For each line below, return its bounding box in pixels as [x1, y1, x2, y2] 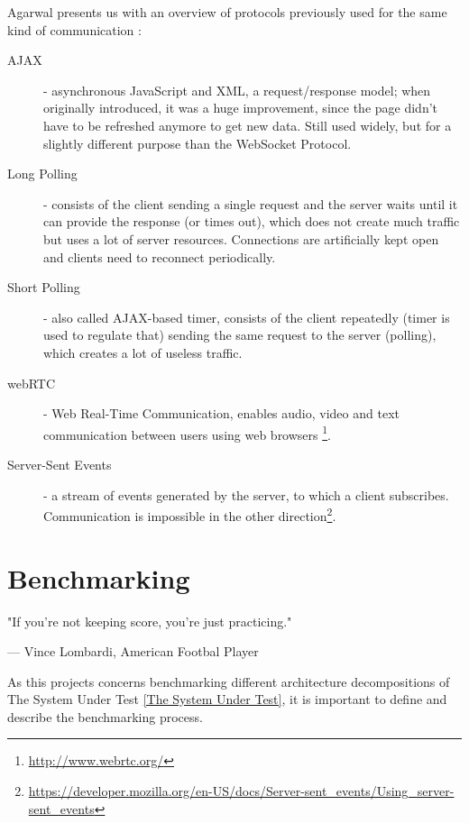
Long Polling [7, 164, 78, 183]
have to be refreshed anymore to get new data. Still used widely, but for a [43, 115, 452, 134]
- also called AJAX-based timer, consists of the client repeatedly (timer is [43, 307, 450, 326]
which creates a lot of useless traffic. [43, 343, 243, 361]
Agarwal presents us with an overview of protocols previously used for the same [7, 3, 447, 21]
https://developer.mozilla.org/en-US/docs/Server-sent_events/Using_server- [28, 782, 455, 800]
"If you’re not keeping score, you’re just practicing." [7, 611, 292, 630]
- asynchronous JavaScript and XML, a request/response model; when [43, 80, 431, 99]
